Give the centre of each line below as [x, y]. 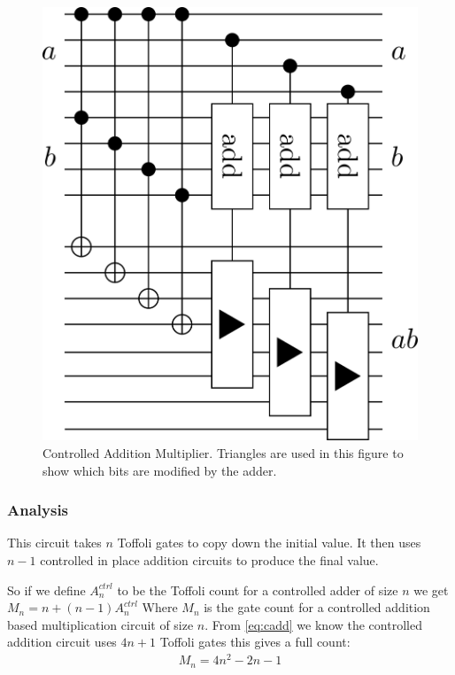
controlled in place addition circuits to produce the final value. [209, 560]
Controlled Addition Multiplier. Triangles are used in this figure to [223, 453]
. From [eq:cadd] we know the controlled [313, 624]
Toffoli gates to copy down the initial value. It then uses [269, 543]
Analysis [38, 510]
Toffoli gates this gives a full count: [255, 642]
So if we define [46, 590]
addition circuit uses [62, 642]
